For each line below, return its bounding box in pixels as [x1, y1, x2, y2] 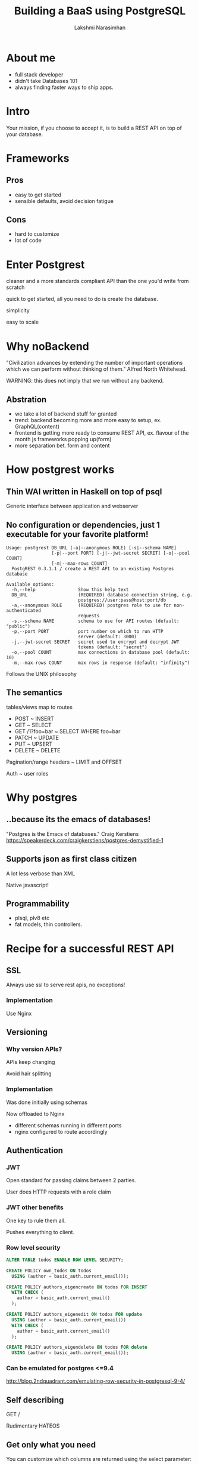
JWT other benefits [6, 1203, 64, 1211]
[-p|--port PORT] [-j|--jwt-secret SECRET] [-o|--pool [51, 550, 190, 556]
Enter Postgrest [6, 258, 85, 271]
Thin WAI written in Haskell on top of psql [6, 487, 162, 497]
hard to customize [14, 230, 59, 238]
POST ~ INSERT [14, 715, 55, 722]
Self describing [6, 1395, 64, 1405]
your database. [6, 130, 43, 138]
